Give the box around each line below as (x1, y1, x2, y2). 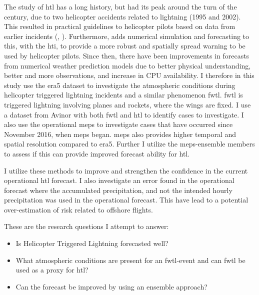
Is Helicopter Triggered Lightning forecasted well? (15, 238, 168, 248)
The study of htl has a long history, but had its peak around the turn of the (4, 1, 237, 11)
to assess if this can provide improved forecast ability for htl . (4, 148, 190, 158)
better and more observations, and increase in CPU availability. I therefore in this (4, 70, 254, 80)
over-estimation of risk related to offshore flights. (4, 204, 153, 214)
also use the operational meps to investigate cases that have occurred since (4, 119, 233, 129)
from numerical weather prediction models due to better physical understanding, (4, 60, 251, 70)
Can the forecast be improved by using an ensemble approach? (15, 281, 207, 291)
